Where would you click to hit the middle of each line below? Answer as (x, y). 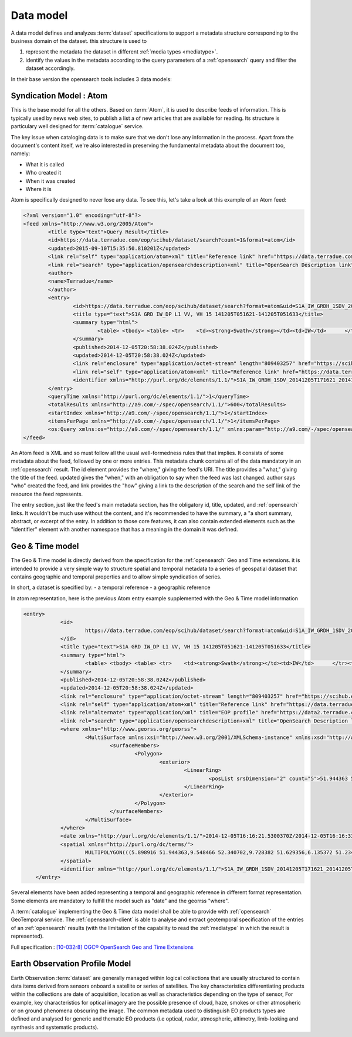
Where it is (39, 189)
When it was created (50, 181)
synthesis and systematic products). (55, 1027)
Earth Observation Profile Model (71, 964)
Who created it (43, 173)
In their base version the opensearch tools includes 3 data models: (92, 79)
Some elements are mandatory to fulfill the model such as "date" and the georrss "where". (120, 901)
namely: (21, 153)
